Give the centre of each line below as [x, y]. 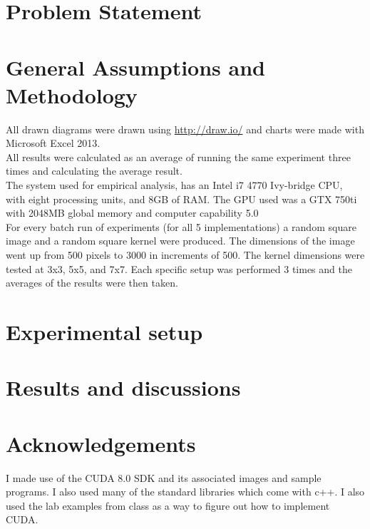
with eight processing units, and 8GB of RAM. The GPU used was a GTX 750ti [181, 199]
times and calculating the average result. [94, 171]
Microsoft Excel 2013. [53, 143]
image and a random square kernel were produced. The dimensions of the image [180, 241]
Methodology [72, 94]
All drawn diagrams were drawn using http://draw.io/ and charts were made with [185, 129]
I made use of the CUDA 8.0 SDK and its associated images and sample [164, 477]
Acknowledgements [101, 443]
